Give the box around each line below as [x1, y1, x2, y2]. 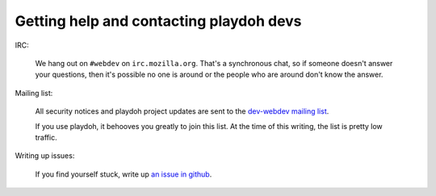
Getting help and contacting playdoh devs [15, 12, 302, 30]
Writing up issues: [15, 151, 75, 161]
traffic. [35, 132, 57, 142]
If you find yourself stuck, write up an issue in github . [35, 169, 212, 179]
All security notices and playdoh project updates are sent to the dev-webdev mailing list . [35, 106, 329, 116]
